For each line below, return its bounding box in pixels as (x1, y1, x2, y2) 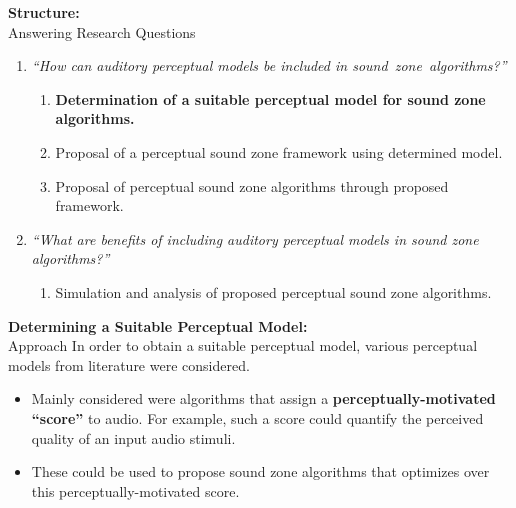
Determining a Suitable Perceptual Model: (8, 315, 308, 336)
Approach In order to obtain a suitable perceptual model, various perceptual (8, 335, 478, 356)
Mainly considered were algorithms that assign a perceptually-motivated (31, 388, 496, 409)
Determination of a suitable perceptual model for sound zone (55, 88, 486, 109)
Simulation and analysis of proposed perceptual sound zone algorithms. (55, 281, 492, 302)
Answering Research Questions (8, 21, 196, 42)
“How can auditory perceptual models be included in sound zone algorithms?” (31, 55, 507, 76)
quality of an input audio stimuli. (31, 427, 236, 448)
